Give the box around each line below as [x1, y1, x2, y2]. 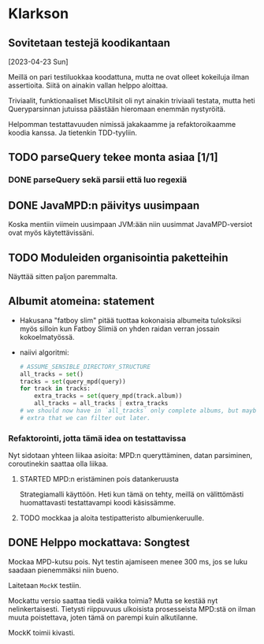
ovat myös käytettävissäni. [8, 228, 95, 237]
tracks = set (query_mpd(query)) [19, 378, 126, 385]
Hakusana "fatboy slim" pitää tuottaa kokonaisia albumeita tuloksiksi [19, 315, 242, 325]
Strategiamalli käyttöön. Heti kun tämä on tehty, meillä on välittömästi [19, 490, 244, 499]
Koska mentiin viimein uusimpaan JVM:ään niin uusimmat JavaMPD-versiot [8, 220, 253, 229]
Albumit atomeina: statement [8, 295, 155, 308]
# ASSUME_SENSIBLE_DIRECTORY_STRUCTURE [19, 363, 151, 370]
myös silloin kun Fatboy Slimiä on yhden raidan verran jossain [19, 324, 220, 333]
